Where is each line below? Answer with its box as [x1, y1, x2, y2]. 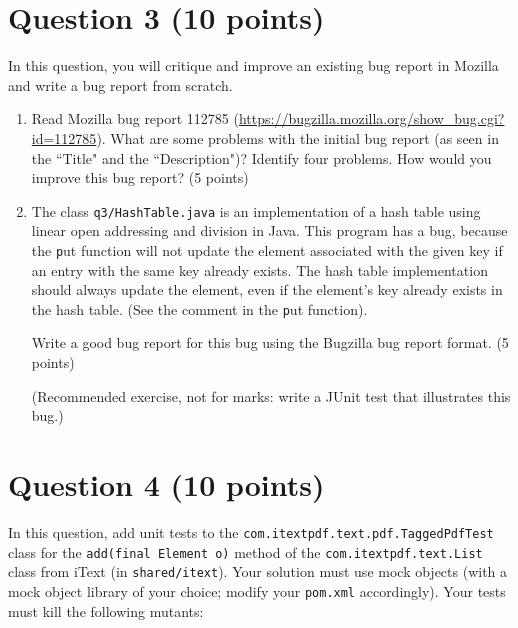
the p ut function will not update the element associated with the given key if [31, 239, 503, 260]
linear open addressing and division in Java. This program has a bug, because [31, 220, 508, 241]
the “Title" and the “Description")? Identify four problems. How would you [31, 147, 492, 168]
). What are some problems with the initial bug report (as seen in [96, 127, 499, 148]
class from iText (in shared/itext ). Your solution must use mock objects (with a [8, 561, 508, 582]
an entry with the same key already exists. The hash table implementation [31, 259, 488, 280]
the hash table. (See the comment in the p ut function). [31, 298, 368, 319]
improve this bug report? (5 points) [31, 167, 249, 188]
